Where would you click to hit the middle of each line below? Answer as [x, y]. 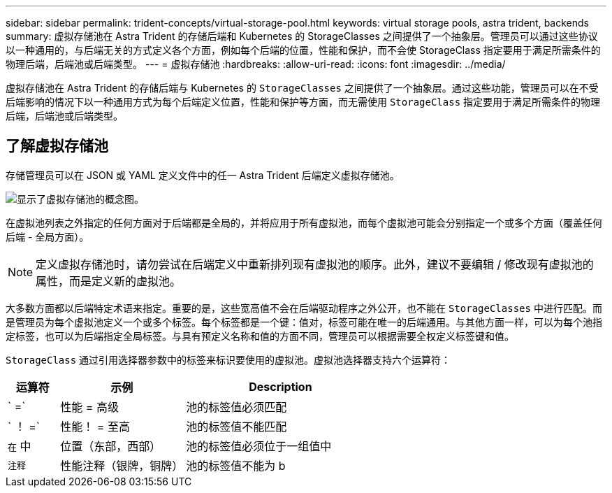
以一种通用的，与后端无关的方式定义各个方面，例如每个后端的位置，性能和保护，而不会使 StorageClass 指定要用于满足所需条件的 [303, 50]
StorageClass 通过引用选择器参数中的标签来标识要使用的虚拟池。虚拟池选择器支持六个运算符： [228, 359]
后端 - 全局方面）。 [48, 236]
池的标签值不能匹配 [236, 426]
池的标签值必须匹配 [236, 407]
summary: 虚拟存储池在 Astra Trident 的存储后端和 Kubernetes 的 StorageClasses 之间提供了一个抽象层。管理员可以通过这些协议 [302, 36]
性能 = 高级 [89, 407]
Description [280, 386]
